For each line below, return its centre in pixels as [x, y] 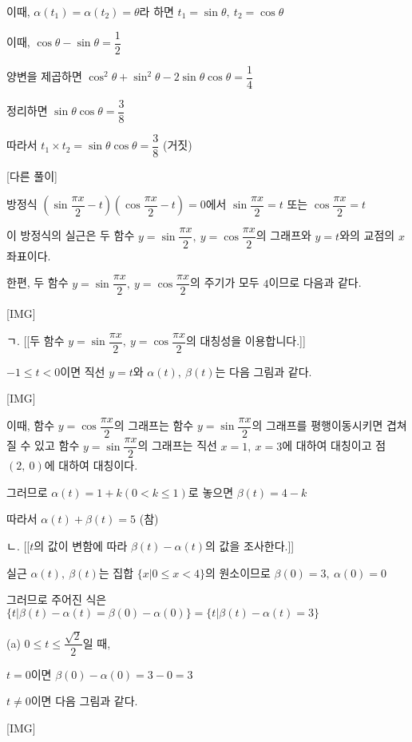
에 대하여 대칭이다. [91, 465]
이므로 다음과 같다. [315, 282]
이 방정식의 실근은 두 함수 [71, 235]
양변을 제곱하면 [44, 76]
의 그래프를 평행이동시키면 [317, 425]
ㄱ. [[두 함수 [36, 341]
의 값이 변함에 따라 [81, 545]
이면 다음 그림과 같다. [84, 701]
